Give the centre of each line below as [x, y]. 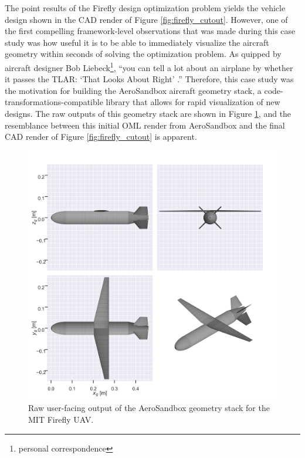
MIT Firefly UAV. [61, 419]
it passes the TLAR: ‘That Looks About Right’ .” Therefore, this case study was [149, 79]
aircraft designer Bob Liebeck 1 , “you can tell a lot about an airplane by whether [149, 66]
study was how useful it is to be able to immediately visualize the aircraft [137, 42]
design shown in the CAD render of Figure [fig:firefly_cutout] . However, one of [146, 19]
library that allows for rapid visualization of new [193, 102]
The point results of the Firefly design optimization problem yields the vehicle [145, 8]
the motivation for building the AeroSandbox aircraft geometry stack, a [133, 90]
